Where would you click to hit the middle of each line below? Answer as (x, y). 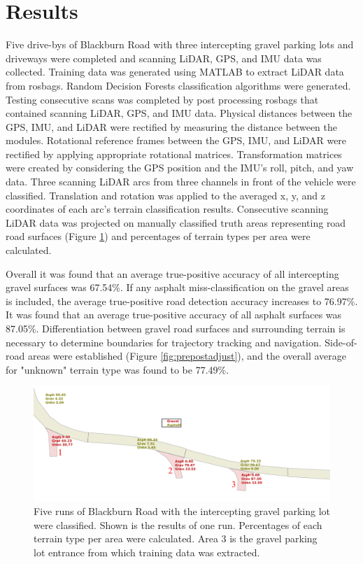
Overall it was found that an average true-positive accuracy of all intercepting (172, 273)
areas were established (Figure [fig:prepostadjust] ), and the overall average (187, 356)
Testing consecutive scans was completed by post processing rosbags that (162, 99)
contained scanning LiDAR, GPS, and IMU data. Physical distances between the (179, 113)
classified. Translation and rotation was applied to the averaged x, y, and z (166, 195)
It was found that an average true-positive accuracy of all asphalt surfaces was (174, 315)
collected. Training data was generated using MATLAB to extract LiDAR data (175, 72)
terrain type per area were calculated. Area (126, 538)
